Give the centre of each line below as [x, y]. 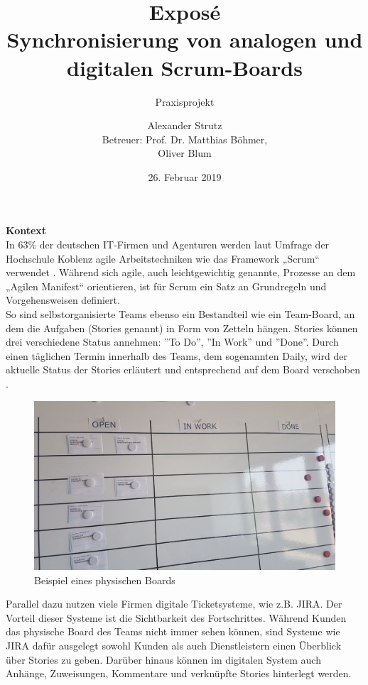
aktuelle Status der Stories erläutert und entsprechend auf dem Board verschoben [183, 369]
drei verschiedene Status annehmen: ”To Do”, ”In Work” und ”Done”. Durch [172, 342]
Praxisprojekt [185, 101]
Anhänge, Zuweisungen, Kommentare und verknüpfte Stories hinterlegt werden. [179, 673]
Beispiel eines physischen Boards [105, 580]
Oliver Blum [185, 153]
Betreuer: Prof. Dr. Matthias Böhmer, [185, 139]
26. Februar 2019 [185, 176]
